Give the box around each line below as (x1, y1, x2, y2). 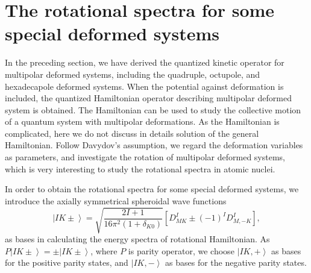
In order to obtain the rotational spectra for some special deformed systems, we (5, 183, 299, 195)
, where (90, 244, 118, 257)
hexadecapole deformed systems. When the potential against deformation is (5, 80, 284, 92)
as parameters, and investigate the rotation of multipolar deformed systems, (5, 151, 285, 163)
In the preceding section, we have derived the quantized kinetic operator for (5, 56, 284, 69)
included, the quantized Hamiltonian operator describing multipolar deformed (5, 92, 292, 104)
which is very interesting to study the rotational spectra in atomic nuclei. (5, 162, 275, 175)
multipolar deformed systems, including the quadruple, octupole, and (5, 67, 260, 80)
